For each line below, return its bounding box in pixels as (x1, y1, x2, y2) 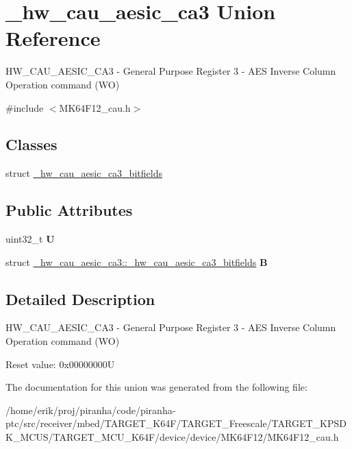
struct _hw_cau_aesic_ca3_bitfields (5, 166, 162, 180)
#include (5, 100, 44, 114)
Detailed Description (5, 288, 155, 309)
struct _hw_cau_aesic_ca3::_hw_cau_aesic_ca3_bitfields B (5, 254, 268, 269)
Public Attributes (5, 199, 133, 221)
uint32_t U (5, 232, 55, 246)
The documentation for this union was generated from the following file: (5, 380, 307, 394)
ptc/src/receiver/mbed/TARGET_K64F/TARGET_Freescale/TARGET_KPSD (5, 416, 347, 430)
